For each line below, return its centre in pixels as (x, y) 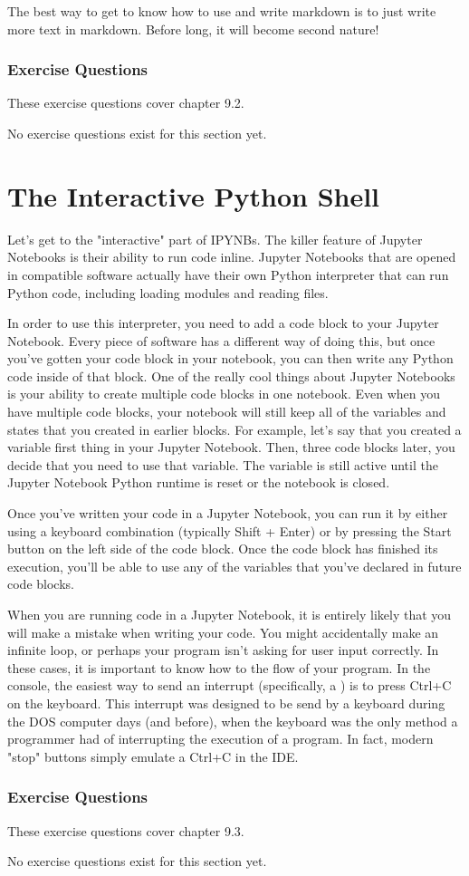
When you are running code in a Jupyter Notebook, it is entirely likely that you (230, 614)
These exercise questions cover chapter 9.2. (126, 103)
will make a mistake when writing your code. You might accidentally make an (223, 632)
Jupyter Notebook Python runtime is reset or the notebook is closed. (199, 482)
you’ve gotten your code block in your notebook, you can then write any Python (230, 358)
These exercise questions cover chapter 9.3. (126, 830)
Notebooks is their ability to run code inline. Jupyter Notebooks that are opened (232, 257)
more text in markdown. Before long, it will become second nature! (193, 29)
